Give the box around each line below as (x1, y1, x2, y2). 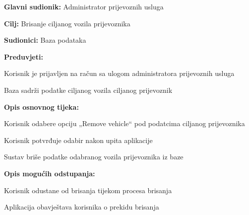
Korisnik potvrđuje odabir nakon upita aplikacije (4, 135, 153, 145)
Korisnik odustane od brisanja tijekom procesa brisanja (4, 185, 172, 195)
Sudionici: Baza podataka (4, 35, 86, 45)
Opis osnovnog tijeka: (4, 101, 79, 112)
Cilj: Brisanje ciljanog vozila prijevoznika (4, 18, 130, 28)
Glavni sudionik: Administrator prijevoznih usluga (4, 1, 164, 11)
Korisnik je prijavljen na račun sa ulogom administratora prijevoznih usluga (4, 68, 235, 78)
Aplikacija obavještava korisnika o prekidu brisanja (4, 202, 159, 212)
